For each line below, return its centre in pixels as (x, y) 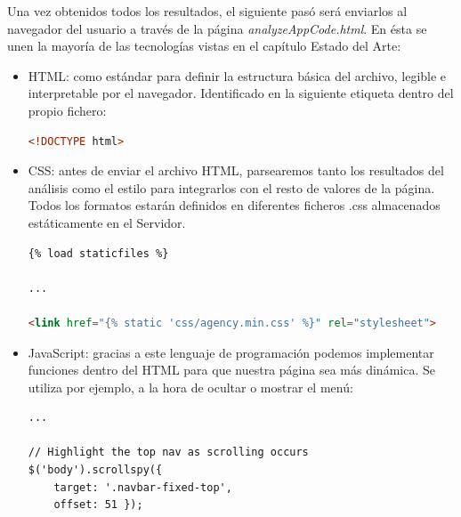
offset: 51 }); (98, 505)
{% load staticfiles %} (98, 253)
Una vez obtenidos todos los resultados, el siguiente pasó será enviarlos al (207, 11)
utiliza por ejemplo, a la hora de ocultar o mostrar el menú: (190, 387)
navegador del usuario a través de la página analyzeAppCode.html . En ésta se (217, 28)
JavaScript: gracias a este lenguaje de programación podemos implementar (231, 352)
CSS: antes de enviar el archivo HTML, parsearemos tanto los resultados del (236, 170)
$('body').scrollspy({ (95, 470)
